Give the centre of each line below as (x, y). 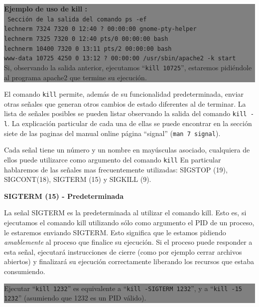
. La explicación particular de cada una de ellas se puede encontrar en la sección (130, 123)
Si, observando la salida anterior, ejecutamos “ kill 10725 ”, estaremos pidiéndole (128, 67)
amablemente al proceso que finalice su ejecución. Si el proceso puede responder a (128, 242)
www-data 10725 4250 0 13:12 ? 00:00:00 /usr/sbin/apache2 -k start (120, 59)
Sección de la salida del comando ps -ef (77, 19)
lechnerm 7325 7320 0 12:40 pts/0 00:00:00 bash (86, 39)
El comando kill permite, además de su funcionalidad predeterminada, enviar (124, 94)
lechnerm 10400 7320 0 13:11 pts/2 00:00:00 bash (88, 49)
